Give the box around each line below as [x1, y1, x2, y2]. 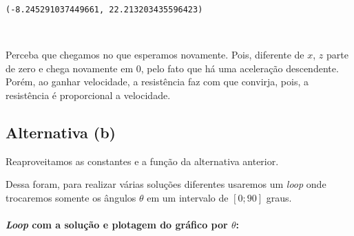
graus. [266, 191, 292, 205]
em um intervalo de [147, 191, 229, 205]
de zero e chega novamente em [6, 61, 134, 75]
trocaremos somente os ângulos [6, 191, 136, 205]
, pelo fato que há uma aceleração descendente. [140, 61, 339, 75]
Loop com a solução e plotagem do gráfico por [6, 217, 228, 232]
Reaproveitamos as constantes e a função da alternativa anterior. [6, 153, 279, 168]
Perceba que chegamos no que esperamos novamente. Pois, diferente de [6, 47, 304, 62]
